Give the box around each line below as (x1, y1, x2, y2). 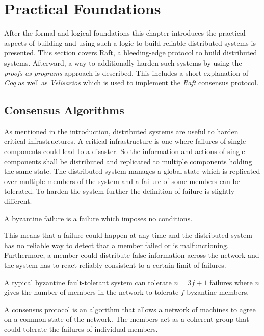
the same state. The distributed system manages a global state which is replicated (4, 166, 260, 176)
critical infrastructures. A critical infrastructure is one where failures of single (4, 136, 246, 146)
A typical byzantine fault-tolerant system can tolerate (4, 277, 172, 287)
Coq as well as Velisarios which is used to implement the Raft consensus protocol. (4, 77, 259, 88)
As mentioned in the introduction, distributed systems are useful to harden (4, 126, 239, 136)
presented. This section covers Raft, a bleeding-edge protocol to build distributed (4, 47, 257, 58)
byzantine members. (187, 287, 249, 297)
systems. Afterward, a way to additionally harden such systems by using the (4, 57, 242, 68)
